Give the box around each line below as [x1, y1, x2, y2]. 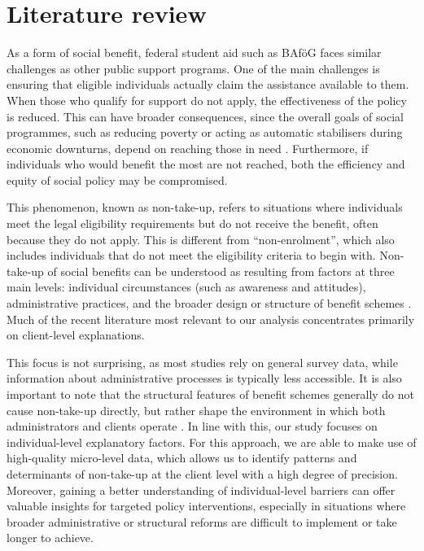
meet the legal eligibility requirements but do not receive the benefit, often [7, 215, 378, 232]
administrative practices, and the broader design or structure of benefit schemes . [7, 295, 412, 312]
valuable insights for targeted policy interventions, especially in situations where [7, 497, 406, 514]
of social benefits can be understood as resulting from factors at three [47, 262, 395, 279]
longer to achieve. [7, 529, 94, 546]
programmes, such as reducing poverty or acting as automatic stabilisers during [7, 124, 403, 141]
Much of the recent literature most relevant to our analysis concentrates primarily [7, 310, 415, 327]
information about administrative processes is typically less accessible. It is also [7, 370, 402, 387]
